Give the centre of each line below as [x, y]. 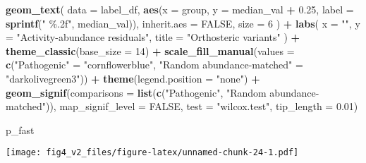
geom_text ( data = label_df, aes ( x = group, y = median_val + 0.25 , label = [180, 9]
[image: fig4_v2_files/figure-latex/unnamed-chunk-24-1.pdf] [152, 153]
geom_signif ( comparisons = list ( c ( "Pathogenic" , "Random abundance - [163, 92]
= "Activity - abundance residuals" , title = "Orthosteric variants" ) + [153, 37]
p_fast [20, 129]
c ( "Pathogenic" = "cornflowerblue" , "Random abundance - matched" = [154, 65]
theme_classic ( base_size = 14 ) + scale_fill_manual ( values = [150, 50]
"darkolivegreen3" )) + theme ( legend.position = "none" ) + [133, 78]
